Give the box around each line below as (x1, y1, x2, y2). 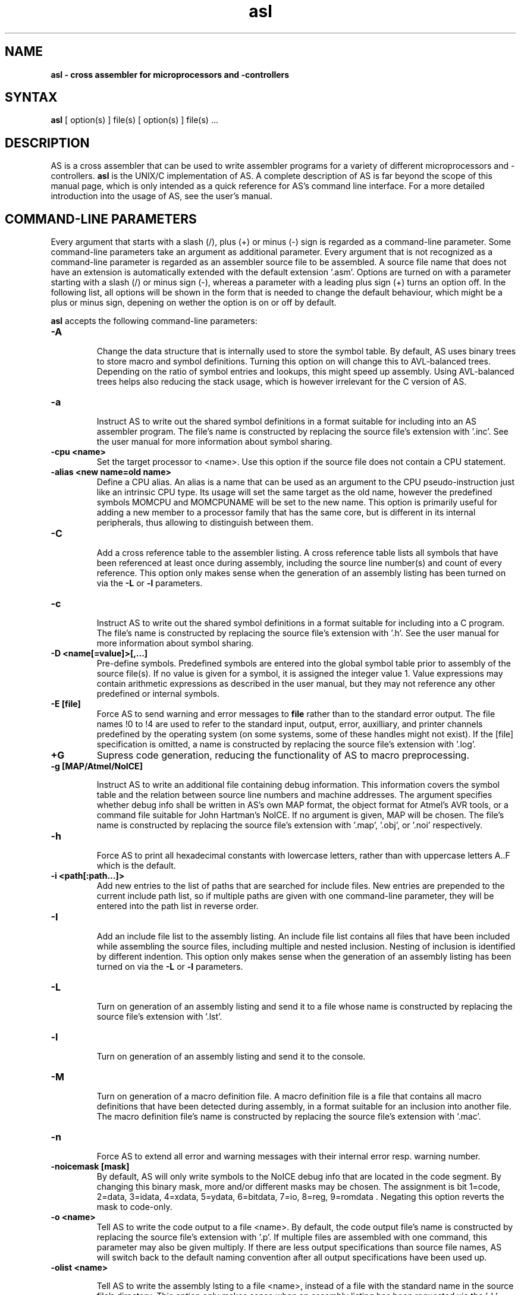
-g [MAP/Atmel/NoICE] (51, 761, 143, 772)
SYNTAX (5, 90, 58, 105)
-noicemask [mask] (51, 1161, 130, 1172)
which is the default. (96, 860, 176, 871)
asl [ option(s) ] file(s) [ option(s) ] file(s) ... (51, 115, 218, 125)
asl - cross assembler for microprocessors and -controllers (51, 69, 290, 80)
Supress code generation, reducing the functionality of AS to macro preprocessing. (96, 749, 470, 762)
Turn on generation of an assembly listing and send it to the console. (96, 1051, 366, 1062)
